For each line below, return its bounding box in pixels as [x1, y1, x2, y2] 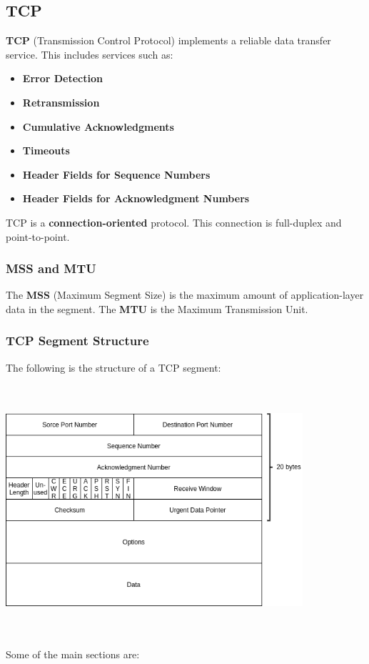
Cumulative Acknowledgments [22, 119, 174, 134]
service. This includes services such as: [6, 46, 173, 61]
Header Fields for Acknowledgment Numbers [22, 191, 250, 206]
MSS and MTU [6, 259, 96, 277]
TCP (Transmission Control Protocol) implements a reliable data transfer [6, 33, 331, 48]
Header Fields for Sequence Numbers [22, 167, 211, 182]
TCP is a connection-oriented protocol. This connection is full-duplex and [6, 214, 342, 229]
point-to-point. [6, 229, 70, 244]
